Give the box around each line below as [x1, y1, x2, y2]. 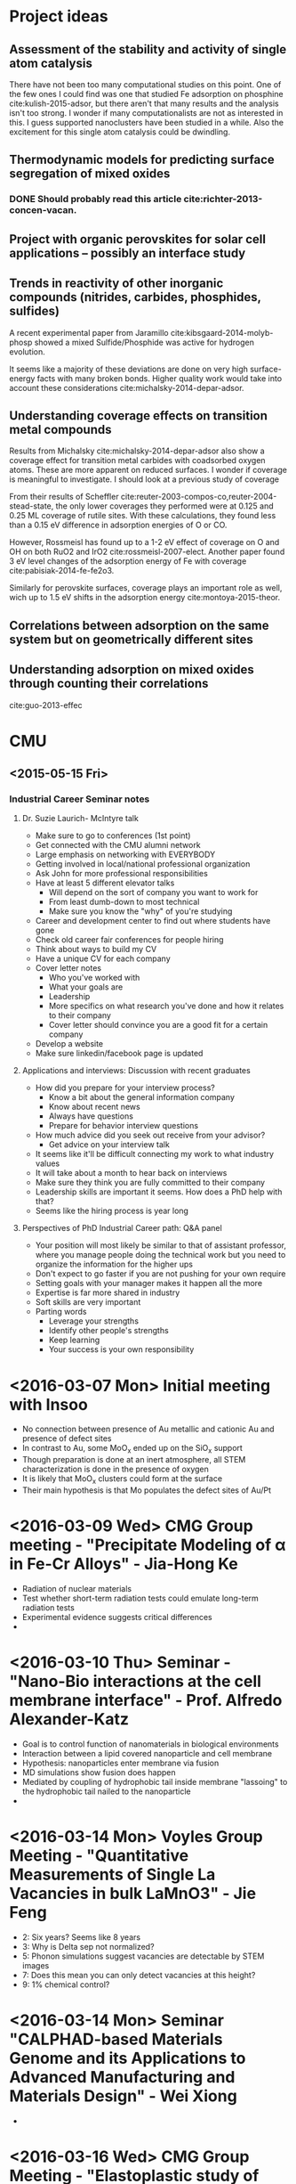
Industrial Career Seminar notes [9, 793, 150, 805]
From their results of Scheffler [9, 492, 119, 502]
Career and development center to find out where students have [35, 916, 271, 926]
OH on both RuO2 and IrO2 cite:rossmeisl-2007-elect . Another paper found [9, 546, 285, 558]
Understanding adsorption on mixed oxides [9, 662, 255, 678]
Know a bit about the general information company [48, 1092, 236, 1103]
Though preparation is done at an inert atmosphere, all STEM [21, 1455, 246, 1465]
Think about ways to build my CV [35, 944, 157, 955]
